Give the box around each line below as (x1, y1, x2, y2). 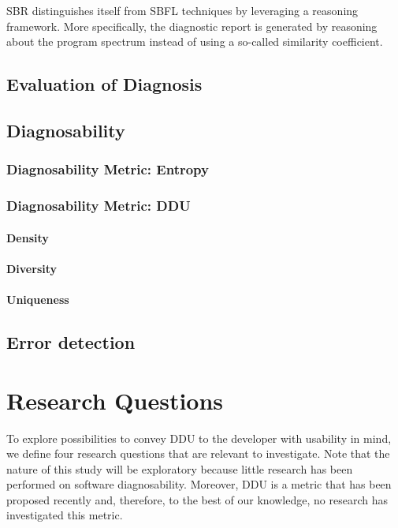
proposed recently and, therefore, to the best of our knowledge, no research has (6, 491, 388, 507)
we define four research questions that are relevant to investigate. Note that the (6, 445, 390, 462)
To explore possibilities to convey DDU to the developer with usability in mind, (6, 429, 392, 446)
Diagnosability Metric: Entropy (6, 159, 209, 179)
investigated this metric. (6, 507, 123, 523)
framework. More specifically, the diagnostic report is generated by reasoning (6, 17, 378, 34)
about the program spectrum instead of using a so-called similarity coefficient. (6, 33, 383, 50)
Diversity (6, 260, 58, 276)
